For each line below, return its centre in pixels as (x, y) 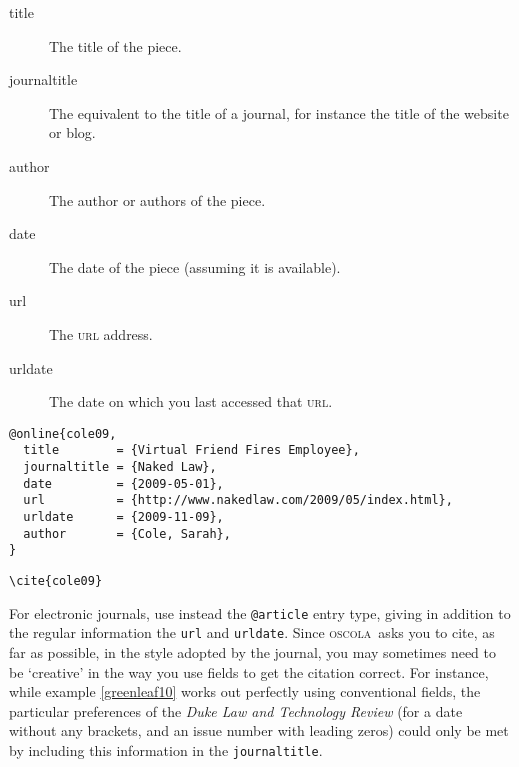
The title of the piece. (115, 45)
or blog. (72, 132)
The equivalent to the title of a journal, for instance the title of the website (279, 112)
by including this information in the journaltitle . (166, 749)
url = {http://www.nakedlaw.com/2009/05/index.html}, (238, 500)
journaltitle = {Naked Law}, (120, 467)
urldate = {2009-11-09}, (123, 517)
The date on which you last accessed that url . (191, 401)
